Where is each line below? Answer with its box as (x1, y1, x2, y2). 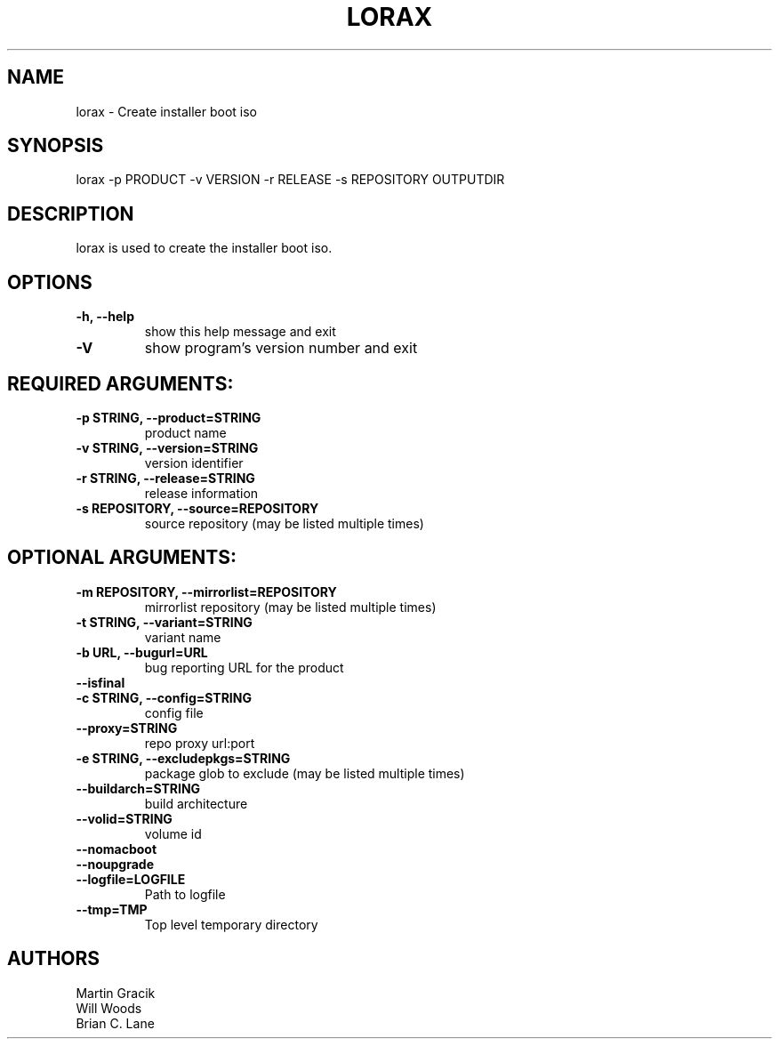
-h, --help (76, 309, 134, 325)
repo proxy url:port (144, 735, 255, 751)
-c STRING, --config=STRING (76, 689, 252, 705)
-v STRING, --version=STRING (76, 439, 259, 455)
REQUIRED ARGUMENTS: (7, 372, 234, 395)
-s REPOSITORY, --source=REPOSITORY (76, 500, 319, 516)
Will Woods (76, 1000, 142, 1016)
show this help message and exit (144, 324, 336, 340)
